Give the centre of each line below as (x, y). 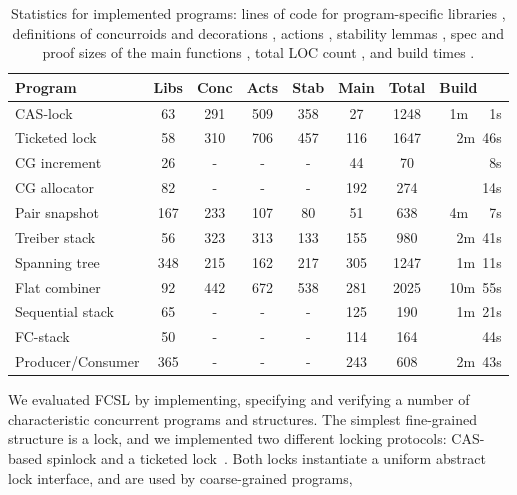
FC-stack (42, 336)
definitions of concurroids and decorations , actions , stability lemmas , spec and (258, 32)
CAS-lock (44, 112)
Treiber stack (55, 236)
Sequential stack (64, 311)
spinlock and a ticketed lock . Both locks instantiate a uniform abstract (266, 457)
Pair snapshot (57, 212)
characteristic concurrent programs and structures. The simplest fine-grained (243, 418)
